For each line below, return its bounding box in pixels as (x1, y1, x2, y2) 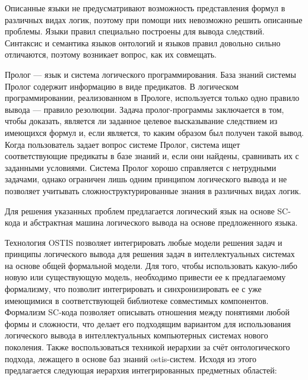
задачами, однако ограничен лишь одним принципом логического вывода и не (5, 173, 287, 185)
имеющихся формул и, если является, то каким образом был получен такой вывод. (5, 126, 304, 138)
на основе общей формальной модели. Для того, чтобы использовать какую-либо (5, 259, 297, 271)
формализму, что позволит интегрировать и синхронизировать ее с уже (5, 283, 262, 295)
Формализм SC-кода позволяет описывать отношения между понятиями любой (5, 306, 290, 318)
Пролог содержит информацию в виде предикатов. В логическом (5, 80, 239, 92)
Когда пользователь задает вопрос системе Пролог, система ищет (5, 138, 240, 150)
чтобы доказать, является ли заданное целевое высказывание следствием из (5, 115, 278, 127)
